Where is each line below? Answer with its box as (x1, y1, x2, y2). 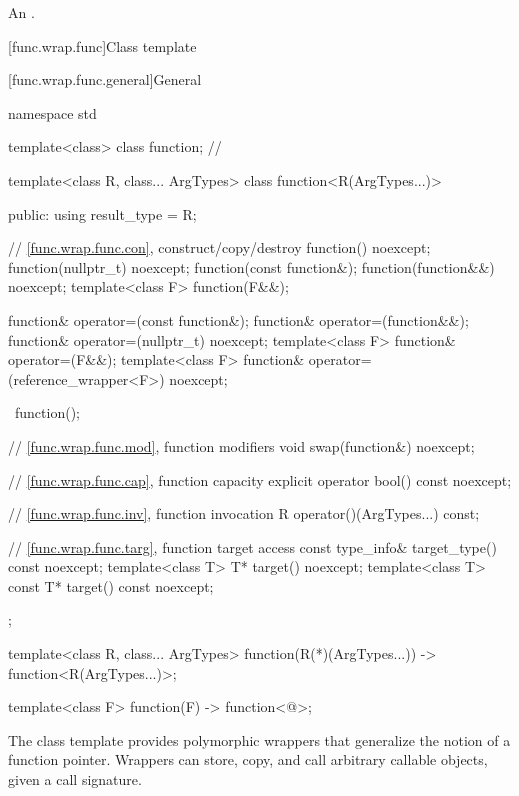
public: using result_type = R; (8, 203, 197, 224)
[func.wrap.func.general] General (8, 69, 202, 90)
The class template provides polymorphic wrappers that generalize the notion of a (8, 729, 511, 750)
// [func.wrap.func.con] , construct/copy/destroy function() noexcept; (8, 237, 431, 258)
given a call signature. (8, 769, 142, 790)
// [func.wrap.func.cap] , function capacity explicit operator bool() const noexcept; (8, 469, 512, 490)
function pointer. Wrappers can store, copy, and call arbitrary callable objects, (8, 749, 488, 770)
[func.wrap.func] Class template (8, 35, 197, 56)
